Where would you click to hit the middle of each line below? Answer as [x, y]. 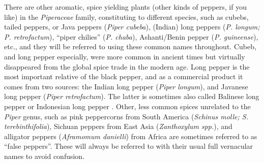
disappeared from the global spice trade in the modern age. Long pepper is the [127, 66]
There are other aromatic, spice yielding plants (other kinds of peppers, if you [125, 7]
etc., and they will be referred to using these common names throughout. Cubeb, [130, 46]
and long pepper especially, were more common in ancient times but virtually [125, 56]
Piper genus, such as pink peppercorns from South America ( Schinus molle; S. [126, 116]
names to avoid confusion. [45, 156]
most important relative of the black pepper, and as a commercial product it [124, 76]
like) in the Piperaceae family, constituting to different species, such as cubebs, [126, 17]
